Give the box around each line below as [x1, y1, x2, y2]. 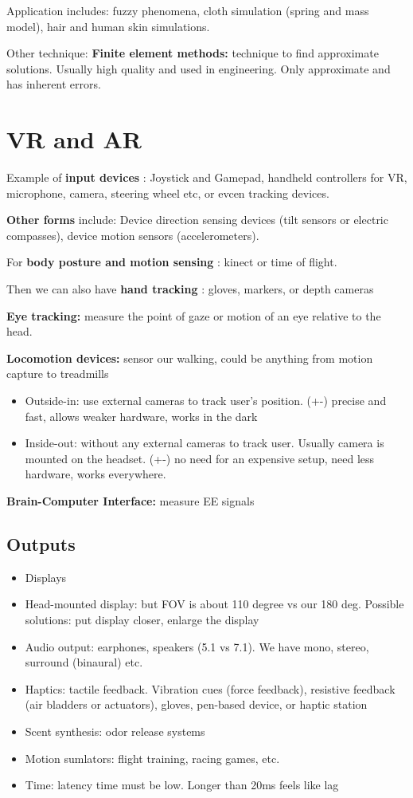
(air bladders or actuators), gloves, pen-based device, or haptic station [25, 696, 368, 713]
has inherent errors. [6, 76, 101, 92]
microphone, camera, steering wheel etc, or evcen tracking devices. [6, 184, 329, 201]
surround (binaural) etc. [25, 654, 143, 670]
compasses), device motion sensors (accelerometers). [6, 226, 259, 243]
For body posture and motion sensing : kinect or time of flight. [6, 254, 337, 270]
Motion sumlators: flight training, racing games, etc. [25, 749, 280, 766]
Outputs [6, 531, 76, 556]
